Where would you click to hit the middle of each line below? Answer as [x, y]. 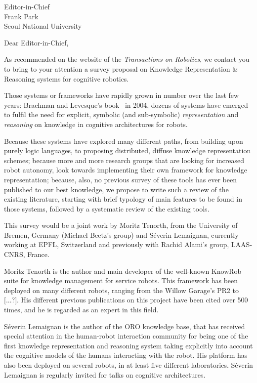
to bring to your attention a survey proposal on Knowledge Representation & [121, 68]
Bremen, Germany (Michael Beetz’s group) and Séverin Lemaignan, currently [121, 234]
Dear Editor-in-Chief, [36, 42]
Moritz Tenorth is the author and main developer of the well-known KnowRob [123, 271]
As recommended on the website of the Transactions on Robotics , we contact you [127, 59]
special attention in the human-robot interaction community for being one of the [126, 336]
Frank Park [21, 16]
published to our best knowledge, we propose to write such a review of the [116, 189]
